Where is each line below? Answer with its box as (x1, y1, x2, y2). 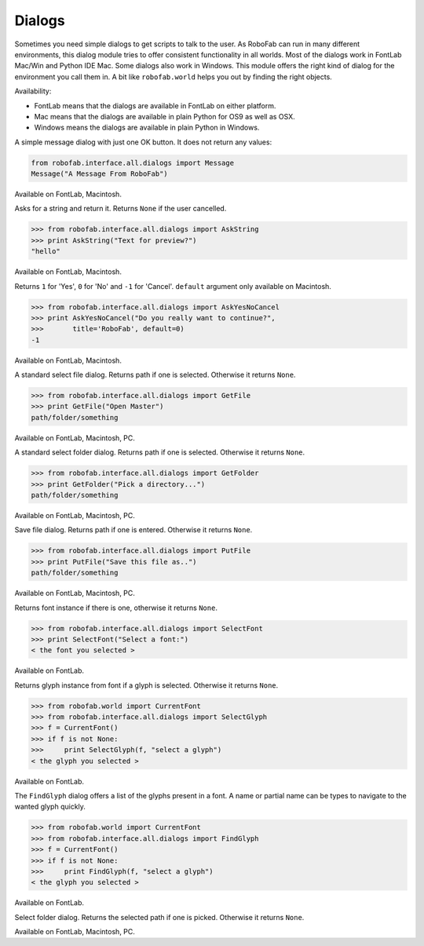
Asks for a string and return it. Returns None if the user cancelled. (14, 204, 227, 214)
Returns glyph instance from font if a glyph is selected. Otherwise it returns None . (14, 680, 279, 690)
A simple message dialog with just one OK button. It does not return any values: (14, 137, 272, 147)
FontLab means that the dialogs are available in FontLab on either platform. (34, 100, 276, 110)
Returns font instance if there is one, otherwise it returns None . (14, 603, 217, 612)
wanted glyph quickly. (14, 802, 86, 812)
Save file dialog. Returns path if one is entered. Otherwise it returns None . (14, 525, 253, 535)
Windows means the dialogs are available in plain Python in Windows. (34, 122, 260, 133)
